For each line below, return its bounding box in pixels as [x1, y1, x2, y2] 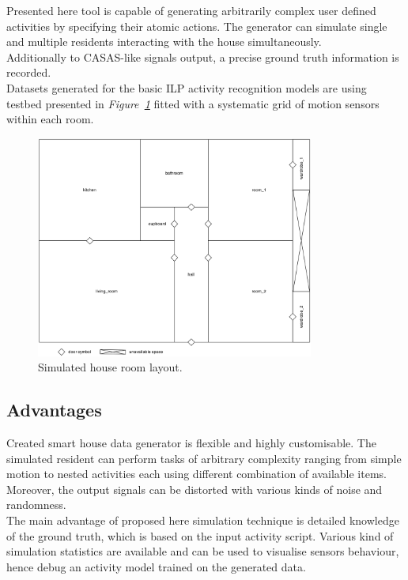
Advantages [6, 397, 102, 422]
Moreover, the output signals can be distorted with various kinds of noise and [6, 480, 383, 497]
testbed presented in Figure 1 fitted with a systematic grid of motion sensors [6, 95, 380, 111]
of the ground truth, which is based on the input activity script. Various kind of [6, 527, 394, 544]
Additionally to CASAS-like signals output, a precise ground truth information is [6, 48, 399, 65]
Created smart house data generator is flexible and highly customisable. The [6, 435, 376, 451]
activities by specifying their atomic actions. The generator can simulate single [6, 17, 387, 34]
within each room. [6, 111, 94, 127]
